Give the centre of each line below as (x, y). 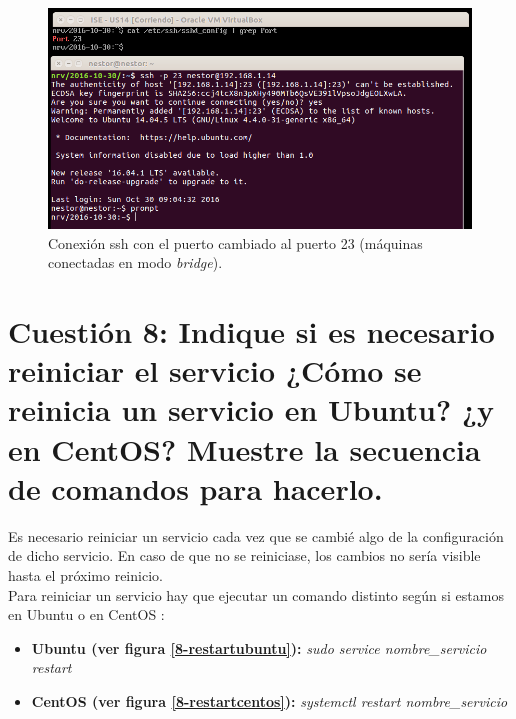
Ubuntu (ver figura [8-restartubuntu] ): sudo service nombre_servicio (259, 647)
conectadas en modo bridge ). (135, 262)
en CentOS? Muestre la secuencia (244, 448)
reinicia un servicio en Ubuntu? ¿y (251, 409)
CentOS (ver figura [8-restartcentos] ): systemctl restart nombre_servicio (269, 700)
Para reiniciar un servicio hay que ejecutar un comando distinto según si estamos (256, 594)
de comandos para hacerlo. (195, 487)
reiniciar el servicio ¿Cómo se (215, 370)
